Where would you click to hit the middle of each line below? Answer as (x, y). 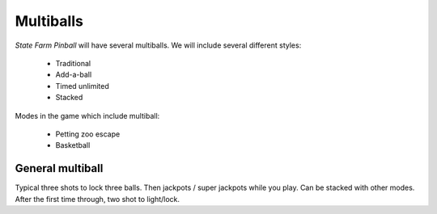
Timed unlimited (82, 86)
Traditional (73, 63)
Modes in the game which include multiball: (87, 115)
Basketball (73, 145)
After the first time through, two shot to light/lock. (98, 199)
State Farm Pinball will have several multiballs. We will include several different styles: (158, 45)
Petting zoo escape (88, 134)
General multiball (59, 168)
